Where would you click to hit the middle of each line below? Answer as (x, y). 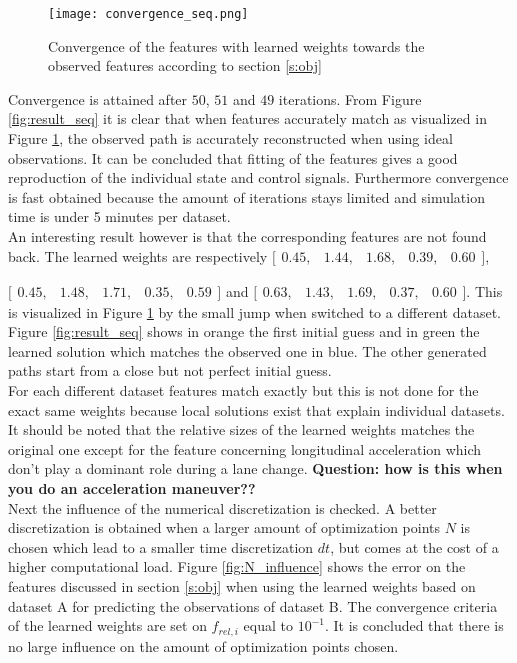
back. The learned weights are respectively (138, 255)
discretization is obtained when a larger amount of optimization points (224, 527)
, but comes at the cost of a (414, 546)
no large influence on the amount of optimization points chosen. (203, 645)
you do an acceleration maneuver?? (132, 487)
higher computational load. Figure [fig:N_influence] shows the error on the (237, 566)
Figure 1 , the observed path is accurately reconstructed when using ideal (230, 138)
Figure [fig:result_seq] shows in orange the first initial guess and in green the (244, 331)
